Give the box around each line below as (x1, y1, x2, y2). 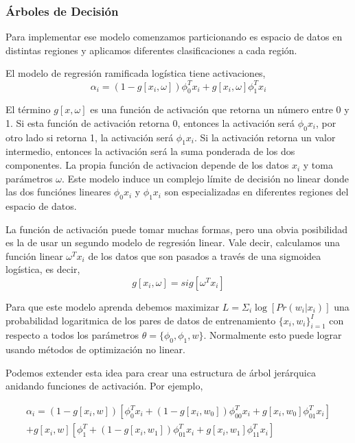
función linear (5, 248, 63, 263)
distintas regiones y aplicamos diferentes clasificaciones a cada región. (5, 43, 297, 57)
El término (5, 102, 51, 117)
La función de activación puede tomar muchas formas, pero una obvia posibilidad (5, 221, 347, 236)
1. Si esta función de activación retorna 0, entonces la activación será (5, 115, 295, 130)
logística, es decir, (5, 262, 80, 276)
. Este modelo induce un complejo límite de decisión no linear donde (61, 171, 350, 185)
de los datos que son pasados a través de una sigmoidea (88, 248, 321, 263)
